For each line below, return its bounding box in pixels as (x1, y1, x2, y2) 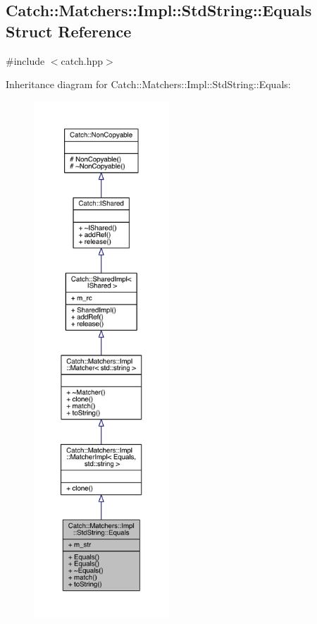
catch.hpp (61, 53, 104, 68)
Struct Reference (6, 20, 132, 42)
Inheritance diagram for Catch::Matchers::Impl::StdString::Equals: (6, 77, 291, 92)
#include (6, 53, 45, 68)
